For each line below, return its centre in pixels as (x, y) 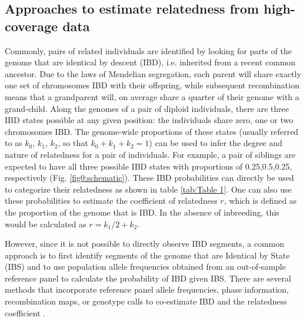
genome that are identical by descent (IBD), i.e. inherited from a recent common (150, 62)
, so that (73, 143)
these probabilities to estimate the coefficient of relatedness (111, 201)
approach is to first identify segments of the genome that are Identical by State (147, 255)
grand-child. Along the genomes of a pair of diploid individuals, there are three (147, 108)
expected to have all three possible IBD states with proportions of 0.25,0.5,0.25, (149, 166)
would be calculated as (46, 224)
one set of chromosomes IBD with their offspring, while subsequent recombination (152, 85)
